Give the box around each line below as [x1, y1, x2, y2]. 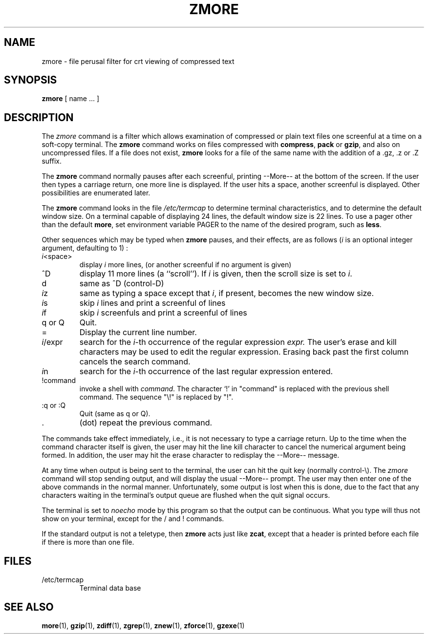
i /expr [42, 337, 63, 347]
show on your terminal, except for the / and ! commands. [42, 514, 224, 523]
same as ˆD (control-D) [79, 278, 164, 289]
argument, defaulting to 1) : [42, 244, 128, 253]
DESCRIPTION [4, 111, 74, 124]
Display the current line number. [79, 327, 197, 338]
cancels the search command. [79, 357, 191, 367]
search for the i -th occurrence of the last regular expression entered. [79, 366, 333, 377]
